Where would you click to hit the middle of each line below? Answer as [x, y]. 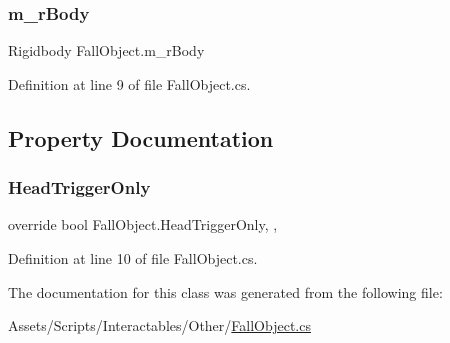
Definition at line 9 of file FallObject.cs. [129, 83]
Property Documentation [141, 137]
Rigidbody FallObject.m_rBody [106, 50]
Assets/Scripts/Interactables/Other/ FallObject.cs [159, 325]
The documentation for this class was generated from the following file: [225, 291]
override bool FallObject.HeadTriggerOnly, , [143, 224]
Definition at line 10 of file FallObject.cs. [133, 258]
